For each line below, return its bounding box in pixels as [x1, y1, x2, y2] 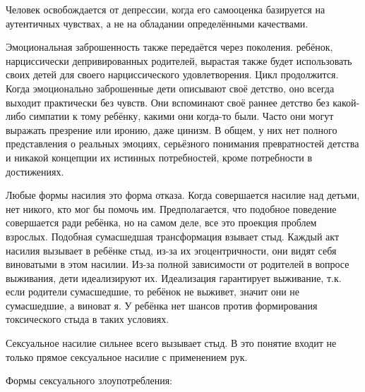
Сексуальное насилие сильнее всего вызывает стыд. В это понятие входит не [6, 336, 337, 350]
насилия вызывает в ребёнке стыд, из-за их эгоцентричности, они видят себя [6, 243, 337, 257]
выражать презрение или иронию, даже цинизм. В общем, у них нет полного [6, 122, 337, 137]
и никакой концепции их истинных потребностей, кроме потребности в [6, 149, 313, 164]
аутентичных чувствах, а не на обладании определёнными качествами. [6, 16, 309, 30]
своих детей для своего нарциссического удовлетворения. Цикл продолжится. [6, 67, 339, 82]
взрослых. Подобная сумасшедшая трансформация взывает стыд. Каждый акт [6, 228, 340, 243]
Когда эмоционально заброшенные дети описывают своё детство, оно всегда [6, 80, 335, 95]
